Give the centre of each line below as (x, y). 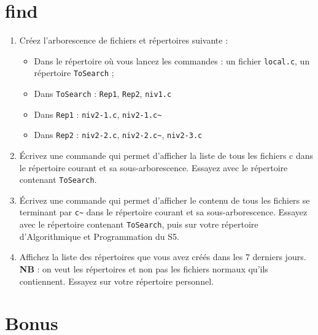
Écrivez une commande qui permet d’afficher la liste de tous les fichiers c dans (166, 155)
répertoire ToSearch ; (74, 73)
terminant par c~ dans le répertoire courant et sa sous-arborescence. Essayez (163, 212)
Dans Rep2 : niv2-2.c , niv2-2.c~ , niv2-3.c (118, 135)
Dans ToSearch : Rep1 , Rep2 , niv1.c (103, 94)
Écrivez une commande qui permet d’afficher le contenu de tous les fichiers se (165, 200)
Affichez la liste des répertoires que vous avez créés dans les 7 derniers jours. (163, 257)
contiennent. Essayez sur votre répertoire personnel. (116, 281)
